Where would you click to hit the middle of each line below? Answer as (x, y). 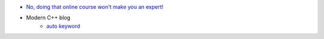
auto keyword (63, 26)
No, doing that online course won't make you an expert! (95, 7)
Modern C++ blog (48, 18)
